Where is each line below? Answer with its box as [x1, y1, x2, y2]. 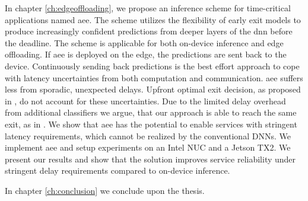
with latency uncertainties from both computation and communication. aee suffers [5, 71, 303, 84]
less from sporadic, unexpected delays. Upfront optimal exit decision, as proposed [5, 83, 301, 95]
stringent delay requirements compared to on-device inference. [5, 164, 230, 177]
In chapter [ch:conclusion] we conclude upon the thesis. [5, 184, 205, 196]
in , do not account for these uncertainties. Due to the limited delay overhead [5, 94, 286, 107]
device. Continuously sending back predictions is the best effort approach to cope [5, 59, 300, 72]
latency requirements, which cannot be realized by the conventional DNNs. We [5, 129, 291, 142]
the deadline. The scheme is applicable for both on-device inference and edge [5, 36, 284, 49]
